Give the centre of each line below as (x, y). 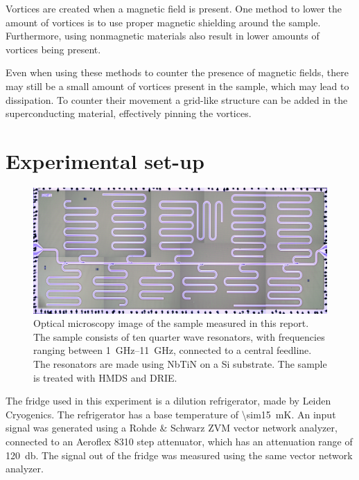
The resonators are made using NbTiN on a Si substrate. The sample (180, 364)
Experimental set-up (105, 160)
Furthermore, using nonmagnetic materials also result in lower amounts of (163, 36)
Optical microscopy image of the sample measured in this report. (171, 323)
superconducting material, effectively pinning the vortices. (129, 113)
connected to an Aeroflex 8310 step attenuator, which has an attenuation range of (179, 441)
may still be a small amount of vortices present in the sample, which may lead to (177, 86)
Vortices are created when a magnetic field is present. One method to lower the (174, 8)
